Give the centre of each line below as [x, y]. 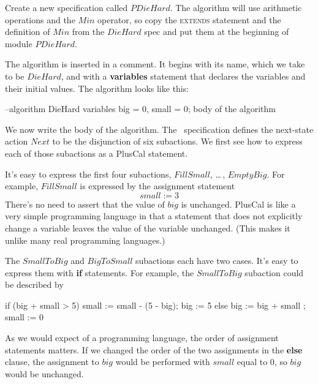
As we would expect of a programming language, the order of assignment [142, 338]
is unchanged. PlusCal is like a [238, 204]
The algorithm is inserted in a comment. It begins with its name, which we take [155, 64]
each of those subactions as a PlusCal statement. [97, 153]
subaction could [274, 272]
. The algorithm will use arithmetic [236, 7]
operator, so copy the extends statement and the [189, 19]
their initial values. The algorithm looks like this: [97, 88]
